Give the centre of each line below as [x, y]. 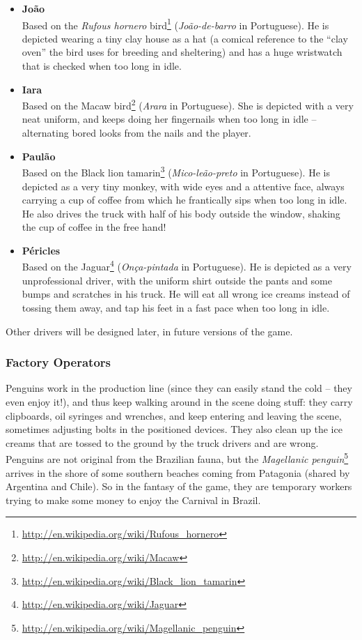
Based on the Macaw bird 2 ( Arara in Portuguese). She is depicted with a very [188, 104]
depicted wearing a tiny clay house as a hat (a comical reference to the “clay [185, 38]
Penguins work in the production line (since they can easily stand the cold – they [179, 388]
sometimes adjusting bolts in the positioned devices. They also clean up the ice [174, 429]
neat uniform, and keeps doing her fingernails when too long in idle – [169, 119]
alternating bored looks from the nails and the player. [136, 133]
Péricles [41, 250]
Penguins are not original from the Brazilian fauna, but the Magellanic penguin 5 [177, 458]
